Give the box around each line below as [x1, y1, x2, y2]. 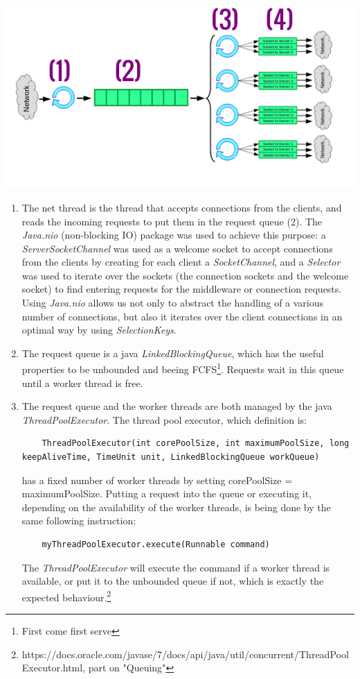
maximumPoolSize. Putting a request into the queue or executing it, [21, 486, 312, 501]
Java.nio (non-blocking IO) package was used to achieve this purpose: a [21, 227, 326, 242]
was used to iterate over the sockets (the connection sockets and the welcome [21, 268, 349, 282]
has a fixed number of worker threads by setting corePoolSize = [21, 472, 293, 487]
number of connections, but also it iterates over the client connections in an [21, 309, 343, 323]
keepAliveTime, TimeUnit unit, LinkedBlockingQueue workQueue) [21, 452, 320, 463]
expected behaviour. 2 [21, 587, 111, 604]
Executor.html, [21, 660, 86, 675]
